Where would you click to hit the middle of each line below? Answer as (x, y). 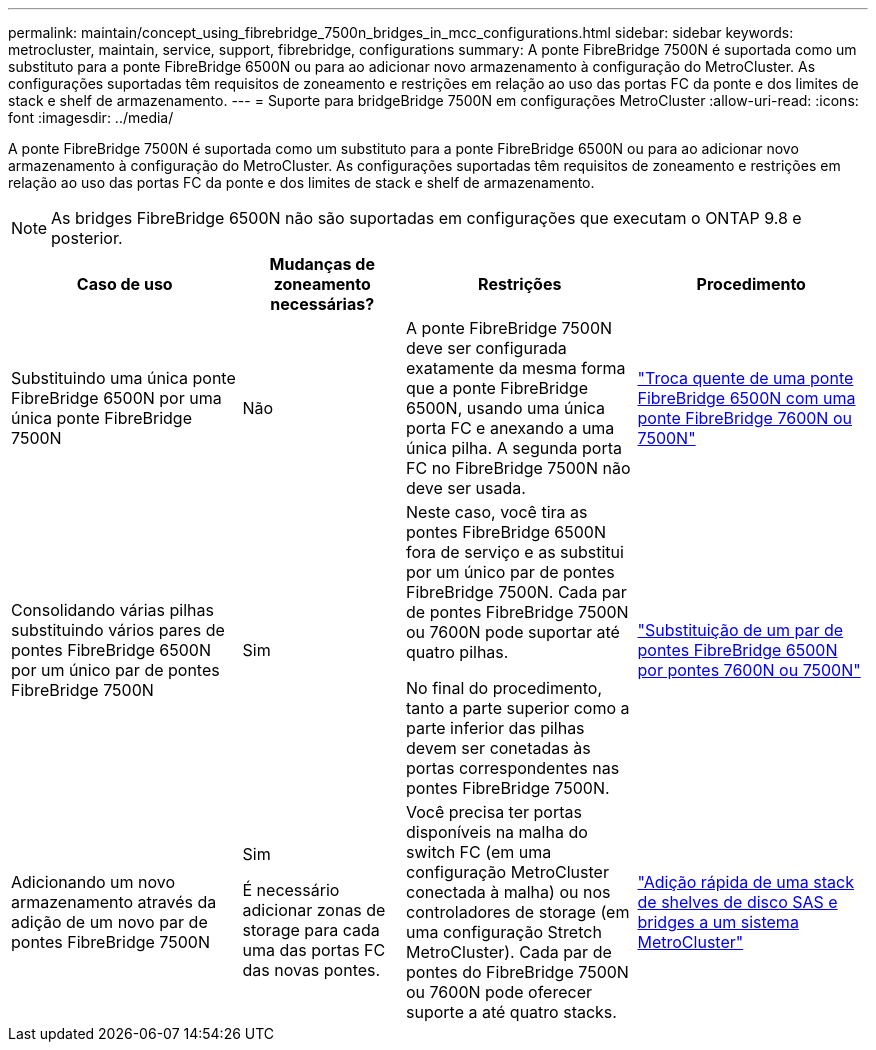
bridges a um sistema (718, 922)
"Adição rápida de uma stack (745, 882)
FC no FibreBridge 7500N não (518, 468)
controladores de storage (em (518, 912)
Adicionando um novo (93, 882)
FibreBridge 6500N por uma (116, 398)
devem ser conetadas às (498, 748)
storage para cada (311, 930)
